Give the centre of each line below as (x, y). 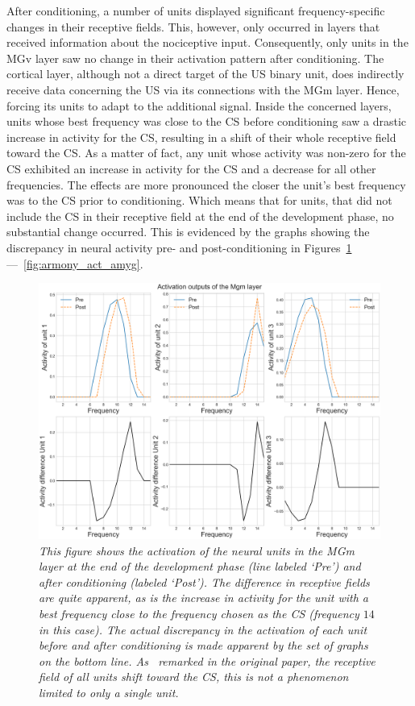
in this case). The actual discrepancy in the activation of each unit (203, 629)
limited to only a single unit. (109, 693)
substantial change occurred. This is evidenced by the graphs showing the (188, 232)
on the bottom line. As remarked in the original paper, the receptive (207, 660)
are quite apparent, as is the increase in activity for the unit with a (204, 598)
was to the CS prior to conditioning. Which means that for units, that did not (199, 200)
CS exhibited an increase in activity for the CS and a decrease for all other (191, 168)
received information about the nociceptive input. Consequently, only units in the (207, 42)
